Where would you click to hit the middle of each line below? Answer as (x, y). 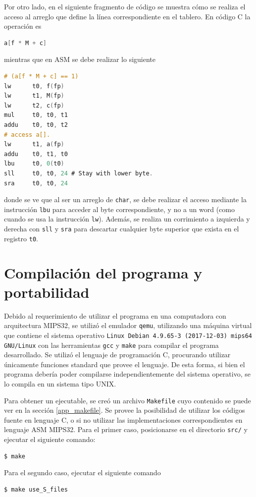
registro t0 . (21, 238)
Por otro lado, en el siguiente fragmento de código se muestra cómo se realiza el (125, 6)
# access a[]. (27, 135)
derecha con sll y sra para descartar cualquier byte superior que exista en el (122, 229)
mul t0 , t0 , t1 (36, 115)
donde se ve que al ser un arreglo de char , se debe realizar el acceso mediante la (125, 199)
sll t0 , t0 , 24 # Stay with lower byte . (78, 173)
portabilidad (47, 292)
